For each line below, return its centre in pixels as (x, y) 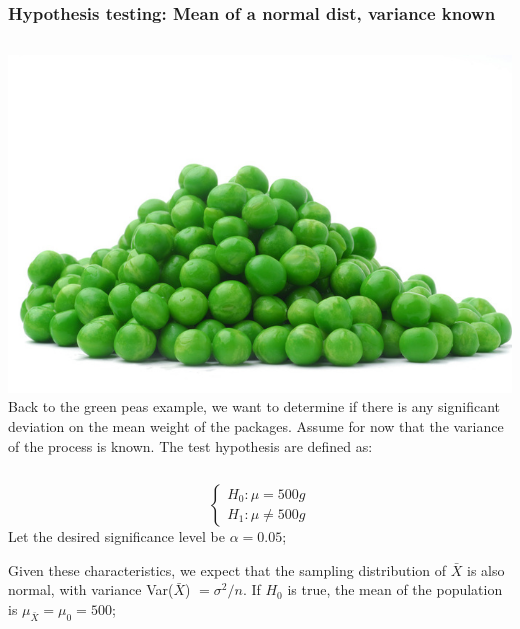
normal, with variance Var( (91, 589)
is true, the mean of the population (395, 589)
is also (486, 569)
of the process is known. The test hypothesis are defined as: (190, 445)
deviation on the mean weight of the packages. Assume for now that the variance (256, 426)
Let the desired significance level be (116, 536)
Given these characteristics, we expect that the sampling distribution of (227, 569)
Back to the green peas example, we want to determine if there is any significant (254, 406)
